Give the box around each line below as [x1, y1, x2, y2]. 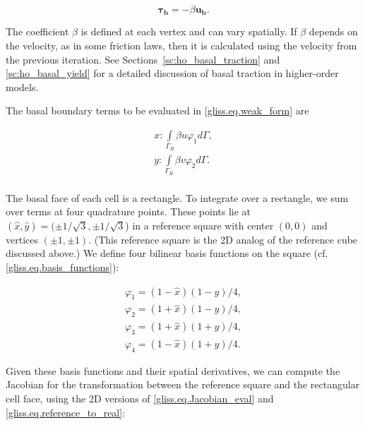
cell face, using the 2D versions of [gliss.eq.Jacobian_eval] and [6, 391, 274, 406]
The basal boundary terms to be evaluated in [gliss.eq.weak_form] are [6, 103, 309, 118]
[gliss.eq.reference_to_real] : [6, 405, 126, 419]
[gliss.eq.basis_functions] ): [6, 259, 119, 274]
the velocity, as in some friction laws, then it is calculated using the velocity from [6, 38, 357, 53]
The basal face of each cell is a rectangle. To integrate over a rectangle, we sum [6, 190, 349, 205]
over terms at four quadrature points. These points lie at [6, 204, 251, 219]
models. [6, 79, 39, 94]
